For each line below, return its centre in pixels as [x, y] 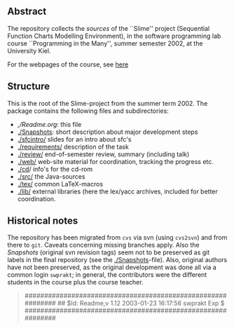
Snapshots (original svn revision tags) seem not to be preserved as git [109, 252]
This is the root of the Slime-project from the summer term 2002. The [108, 103]
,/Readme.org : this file [49, 124]
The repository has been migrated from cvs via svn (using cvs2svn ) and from [117, 238]
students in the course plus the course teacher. [75, 282]
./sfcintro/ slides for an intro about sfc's [74, 139]
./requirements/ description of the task [73, 146]
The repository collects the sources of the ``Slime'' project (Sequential [109, 28]
